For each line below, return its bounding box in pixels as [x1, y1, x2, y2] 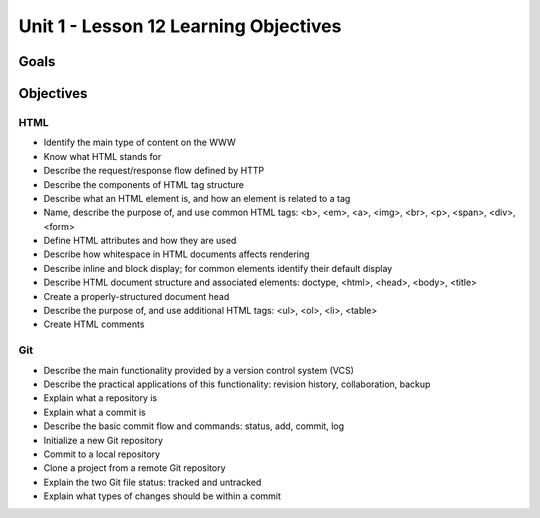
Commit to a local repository [43, 448, 160, 460]
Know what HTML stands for [43, 150, 162, 162]
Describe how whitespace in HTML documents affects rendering [43, 248, 310, 260]
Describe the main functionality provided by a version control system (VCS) [43, 364, 355, 376]
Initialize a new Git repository [43, 434, 164, 446]
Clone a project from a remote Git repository [43, 462, 226, 474]
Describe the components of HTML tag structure [43, 178, 245, 190]
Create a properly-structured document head [43, 290, 230, 302]
